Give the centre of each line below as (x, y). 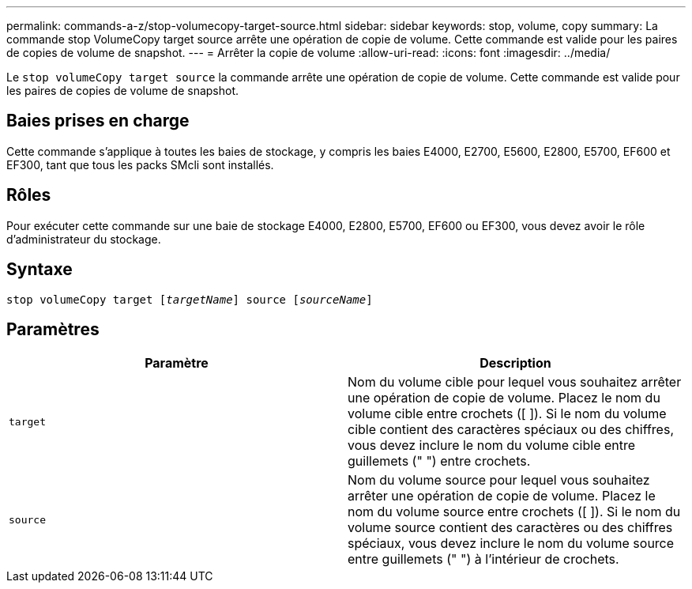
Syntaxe (39, 270)
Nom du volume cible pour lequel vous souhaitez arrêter (515, 382)
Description (515, 363)
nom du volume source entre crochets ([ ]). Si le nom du (514, 512)
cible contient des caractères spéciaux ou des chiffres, (511, 430)
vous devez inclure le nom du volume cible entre (492, 446)
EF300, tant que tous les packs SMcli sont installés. (140, 164)
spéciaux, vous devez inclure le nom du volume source (511, 544)
